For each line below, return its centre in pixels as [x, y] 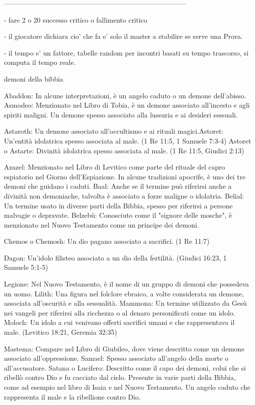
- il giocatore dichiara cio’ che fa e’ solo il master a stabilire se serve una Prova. [124, 36]
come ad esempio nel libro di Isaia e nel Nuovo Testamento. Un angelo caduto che [127, 387]
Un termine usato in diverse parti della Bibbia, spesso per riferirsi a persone [118, 205]
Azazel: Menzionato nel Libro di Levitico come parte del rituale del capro [114, 167]
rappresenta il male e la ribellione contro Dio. [72, 396]
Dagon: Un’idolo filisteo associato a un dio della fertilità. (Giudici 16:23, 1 [115, 257]
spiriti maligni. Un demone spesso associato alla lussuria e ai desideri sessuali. [121, 114]
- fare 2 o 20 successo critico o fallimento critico [76, 19]
